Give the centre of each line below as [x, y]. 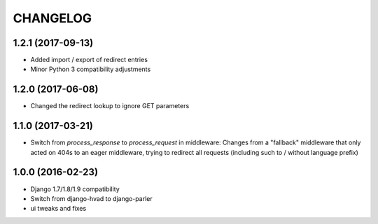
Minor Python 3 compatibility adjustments [91, 69]
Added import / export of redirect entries [89, 60]
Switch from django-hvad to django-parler [92, 198]
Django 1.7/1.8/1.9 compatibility [75, 189]
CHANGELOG [52, 18]
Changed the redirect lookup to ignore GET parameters [110, 106]
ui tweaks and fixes [58, 209]
